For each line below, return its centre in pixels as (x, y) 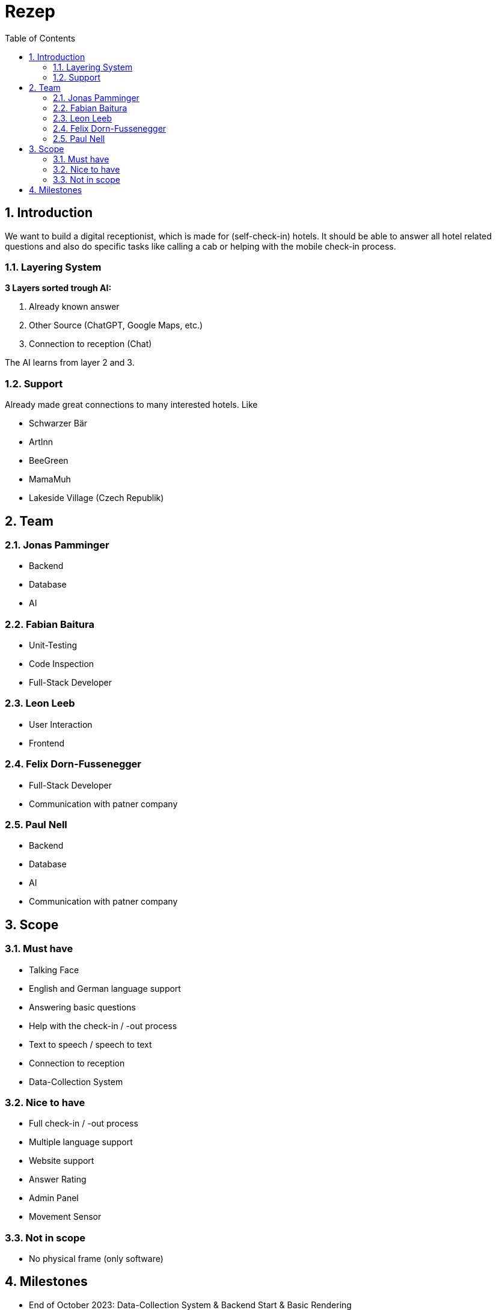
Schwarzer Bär (58, 423)
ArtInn (41, 442)
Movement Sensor (65, 1217)
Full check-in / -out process (84, 1124)
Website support (62, 1161)
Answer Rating (58, 1179)
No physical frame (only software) (96, 1259)
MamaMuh (50, 479)
